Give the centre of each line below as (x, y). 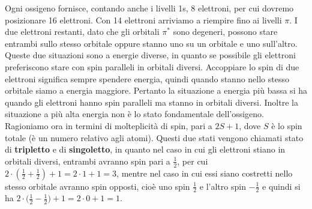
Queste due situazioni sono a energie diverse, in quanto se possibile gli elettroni (150, 55)
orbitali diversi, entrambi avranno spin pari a (88, 161)
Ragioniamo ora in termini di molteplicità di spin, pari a (109, 125)
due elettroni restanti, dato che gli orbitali (82, 32)
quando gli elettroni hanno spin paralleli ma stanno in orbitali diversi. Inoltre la (151, 102)
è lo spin (287, 125)
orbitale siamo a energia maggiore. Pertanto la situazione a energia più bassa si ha (156, 90)
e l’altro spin (223, 186)
